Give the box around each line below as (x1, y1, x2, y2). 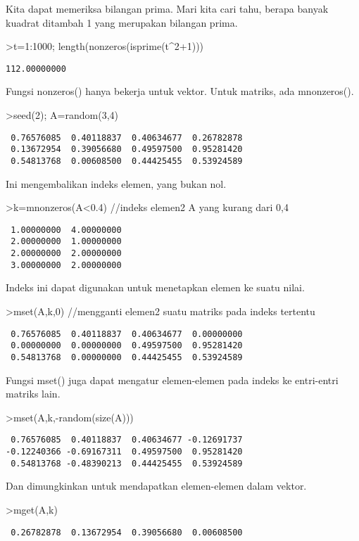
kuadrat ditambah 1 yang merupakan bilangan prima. (6, 15, 238, 30)
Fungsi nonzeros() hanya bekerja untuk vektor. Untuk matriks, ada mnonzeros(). (6, 84, 354, 98)
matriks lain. (6, 386, 61, 401)
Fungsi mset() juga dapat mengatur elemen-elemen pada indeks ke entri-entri (6, 372, 339, 387)
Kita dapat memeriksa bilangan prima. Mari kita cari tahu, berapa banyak (6, 1, 329, 15)
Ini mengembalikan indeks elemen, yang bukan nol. (6, 176, 227, 191)
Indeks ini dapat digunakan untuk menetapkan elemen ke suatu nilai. (6, 280, 305, 295)
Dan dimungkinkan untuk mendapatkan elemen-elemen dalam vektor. (6, 478, 307, 493)
